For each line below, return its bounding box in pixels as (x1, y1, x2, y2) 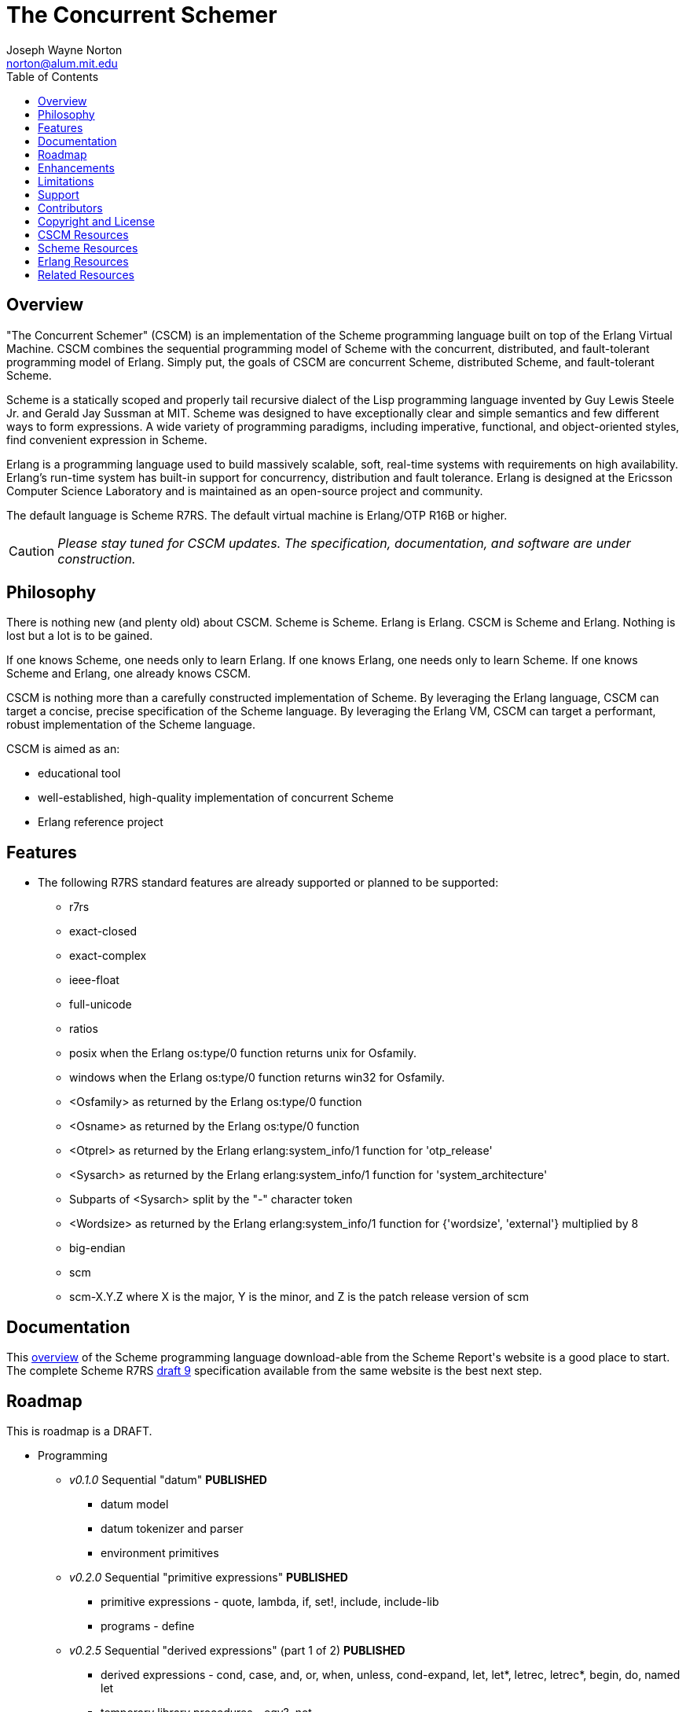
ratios (69, 1022, 98, 1036)
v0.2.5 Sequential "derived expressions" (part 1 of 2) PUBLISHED (69, 1643, 405, 1657)
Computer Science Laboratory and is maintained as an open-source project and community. (6, 483, 483, 498)
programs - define (101, 1618, 195, 1633)
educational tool (38, 766, 121, 781)
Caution (9, 542, 55, 559)
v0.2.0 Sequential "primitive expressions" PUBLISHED (69, 1570, 348, 1584)
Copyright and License (38, 214, 155, 228)
